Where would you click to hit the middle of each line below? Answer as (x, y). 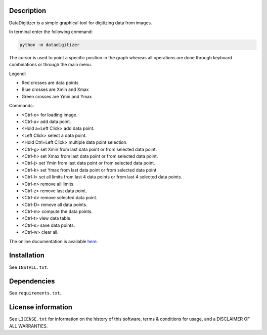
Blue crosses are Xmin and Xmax (55, 89)
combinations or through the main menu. (51, 65)
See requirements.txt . (35, 293)
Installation (27, 255)
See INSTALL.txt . (29, 267)
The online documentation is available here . (54, 241)
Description (28, 11)
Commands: (22, 106)
